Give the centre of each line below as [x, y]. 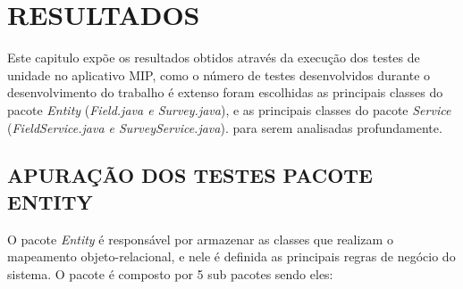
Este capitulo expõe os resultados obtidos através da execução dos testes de [214, 58]
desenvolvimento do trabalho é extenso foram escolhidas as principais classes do [225, 92]
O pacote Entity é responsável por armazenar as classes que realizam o [200, 239]
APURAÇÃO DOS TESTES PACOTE [190, 175]
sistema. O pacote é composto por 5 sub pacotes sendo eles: [170, 273]
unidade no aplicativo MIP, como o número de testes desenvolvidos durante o [219, 74]
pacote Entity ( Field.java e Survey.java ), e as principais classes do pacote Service [229, 109]
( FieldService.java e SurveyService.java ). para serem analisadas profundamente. [225, 127]
